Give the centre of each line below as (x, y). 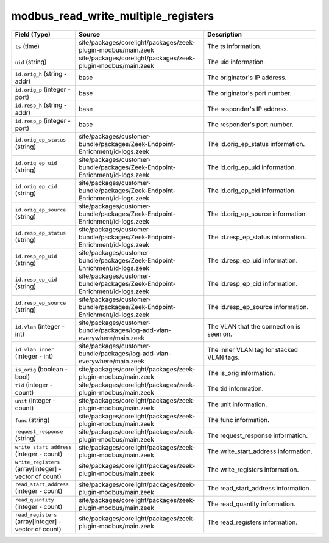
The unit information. (237, 404)
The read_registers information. (253, 522)
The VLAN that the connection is (254, 326)
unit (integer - (35, 400)
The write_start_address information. (260, 451)
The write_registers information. (253, 470)
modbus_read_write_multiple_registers (113, 16)
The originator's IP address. (247, 78)
